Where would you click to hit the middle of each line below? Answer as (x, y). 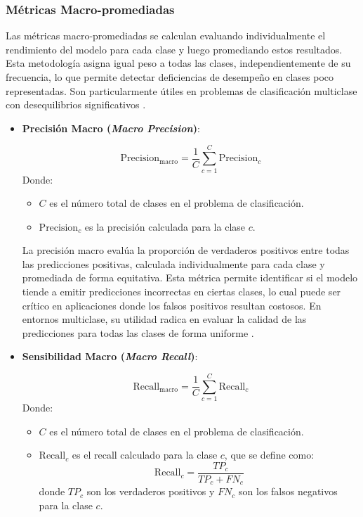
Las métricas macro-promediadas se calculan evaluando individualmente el (166, 36)
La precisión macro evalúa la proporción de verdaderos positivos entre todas (186, 250)
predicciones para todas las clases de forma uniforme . (138, 332)
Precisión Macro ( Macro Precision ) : (111, 128)
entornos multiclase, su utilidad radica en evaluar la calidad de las (164, 319)
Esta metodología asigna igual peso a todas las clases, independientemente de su (178, 63)
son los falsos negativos (288, 491)
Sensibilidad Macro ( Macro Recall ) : (110, 356)
